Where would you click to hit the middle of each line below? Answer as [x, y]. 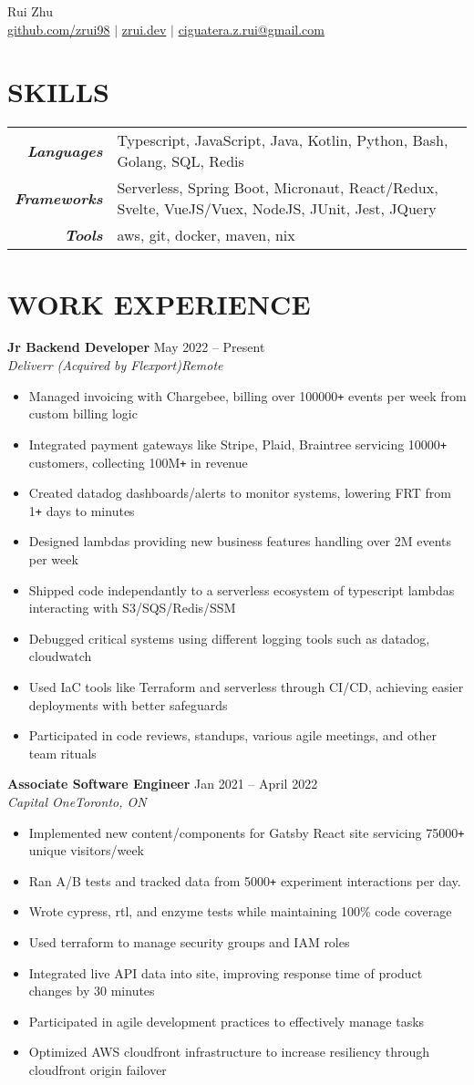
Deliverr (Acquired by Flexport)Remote [115, 365]
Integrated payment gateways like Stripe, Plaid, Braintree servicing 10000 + [238, 444]
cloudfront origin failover [98, 1070]
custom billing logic [83, 413]
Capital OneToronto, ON [77, 801]
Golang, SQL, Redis [180, 161]
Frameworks [59, 198]
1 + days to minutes [82, 510]
